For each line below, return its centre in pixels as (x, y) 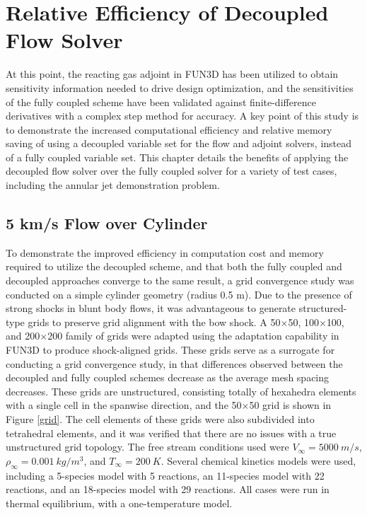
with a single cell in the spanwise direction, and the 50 (124, 405)
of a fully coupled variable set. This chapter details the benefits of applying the (177, 157)
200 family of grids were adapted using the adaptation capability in (193, 336)
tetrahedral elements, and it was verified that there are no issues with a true (171, 433)
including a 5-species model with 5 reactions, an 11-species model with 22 (165, 475)
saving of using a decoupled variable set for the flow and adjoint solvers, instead (179, 143)
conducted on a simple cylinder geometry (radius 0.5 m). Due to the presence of (179, 294)
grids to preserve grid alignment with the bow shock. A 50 (154, 322)
